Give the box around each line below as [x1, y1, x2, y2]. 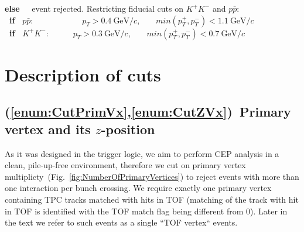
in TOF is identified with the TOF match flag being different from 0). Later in [5, 204, 288, 217]
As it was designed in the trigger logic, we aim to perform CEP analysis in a [5, 147, 279, 159]
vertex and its [5, 120, 91, 138]
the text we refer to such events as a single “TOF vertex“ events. [5, 216, 238, 228]
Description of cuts [5, 62, 161, 86]
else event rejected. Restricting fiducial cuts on [5, 2, 183, 14]
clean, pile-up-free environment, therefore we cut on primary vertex [5, 159, 246, 171]
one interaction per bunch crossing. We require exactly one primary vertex [5, 182, 272, 194]
